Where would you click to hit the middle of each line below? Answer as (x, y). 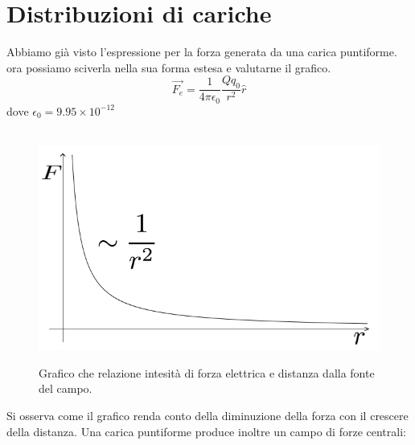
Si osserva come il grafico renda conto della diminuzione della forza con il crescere (207, 415)
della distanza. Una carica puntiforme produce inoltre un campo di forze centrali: (206, 431)
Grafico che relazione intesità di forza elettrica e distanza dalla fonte (207, 372)
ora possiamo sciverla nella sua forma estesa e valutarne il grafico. (169, 67)
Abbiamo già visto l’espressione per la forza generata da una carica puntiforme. (202, 52)
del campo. (66, 388)
